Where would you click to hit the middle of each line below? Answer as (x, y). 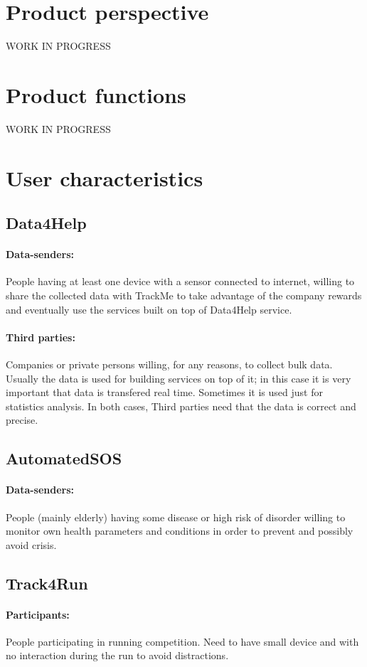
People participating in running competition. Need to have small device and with (182, 641)
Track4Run (47, 583)
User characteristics (105, 177)
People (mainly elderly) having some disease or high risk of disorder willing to (176, 517)
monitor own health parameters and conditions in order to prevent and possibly (180, 531)
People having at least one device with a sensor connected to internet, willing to (180, 281)
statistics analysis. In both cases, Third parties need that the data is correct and (181, 406)
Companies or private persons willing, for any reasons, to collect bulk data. (169, 364)
